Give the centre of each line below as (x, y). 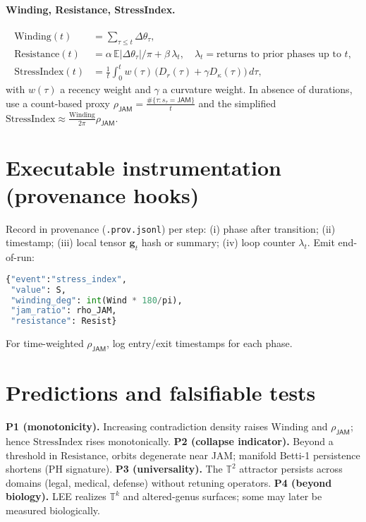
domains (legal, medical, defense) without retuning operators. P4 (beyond (169, 482)
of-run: (20, 257)
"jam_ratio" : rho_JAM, (64, 311)
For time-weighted (45, 343)
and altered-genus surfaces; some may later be (222, 496)
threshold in (32, 455)
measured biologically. (53, 510)
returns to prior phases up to (279, 54)
